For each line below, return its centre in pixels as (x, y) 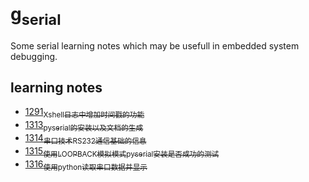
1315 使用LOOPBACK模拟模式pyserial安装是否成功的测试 (122, 151)
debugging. (34, 56)
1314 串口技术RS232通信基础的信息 (85, 138)
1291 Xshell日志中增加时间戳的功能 (84, 113)
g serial (36, 16)
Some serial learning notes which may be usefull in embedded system (155, 45)
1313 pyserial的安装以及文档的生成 (84, 126)
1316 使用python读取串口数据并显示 (86, 165)
